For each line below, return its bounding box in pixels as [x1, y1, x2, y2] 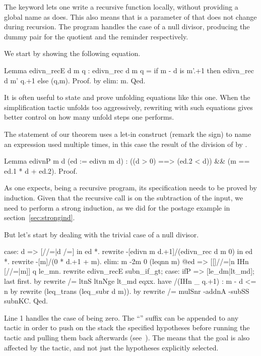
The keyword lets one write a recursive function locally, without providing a [4, 2, 238, 12]
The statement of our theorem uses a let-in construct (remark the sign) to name [4, 128, 251, 139]
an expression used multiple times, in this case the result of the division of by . [4, 138, 247, 149]
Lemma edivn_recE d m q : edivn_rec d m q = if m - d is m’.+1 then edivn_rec [4, 65, 254, 75]
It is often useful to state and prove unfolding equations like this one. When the [4, 92, 250, 103]
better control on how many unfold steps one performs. [4, 112, 174, 122]
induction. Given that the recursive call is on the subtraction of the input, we [4, 192, 243, 202]
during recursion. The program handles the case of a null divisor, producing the [4, 21, 250, 32]
